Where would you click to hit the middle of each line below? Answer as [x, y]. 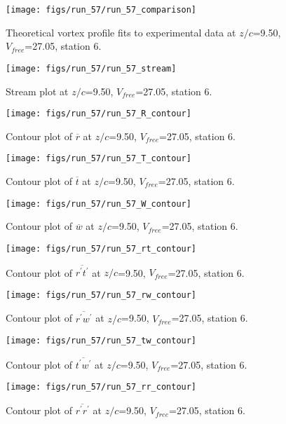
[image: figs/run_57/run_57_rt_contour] [101, 248]
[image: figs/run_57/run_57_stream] [91, 68]
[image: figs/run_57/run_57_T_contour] [98, 159]
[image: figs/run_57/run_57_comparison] [101, 10]
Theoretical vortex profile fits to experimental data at [121, 32]
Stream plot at [37, 91]
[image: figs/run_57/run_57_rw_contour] [101, 295]
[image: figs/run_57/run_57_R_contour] [98, 114]
